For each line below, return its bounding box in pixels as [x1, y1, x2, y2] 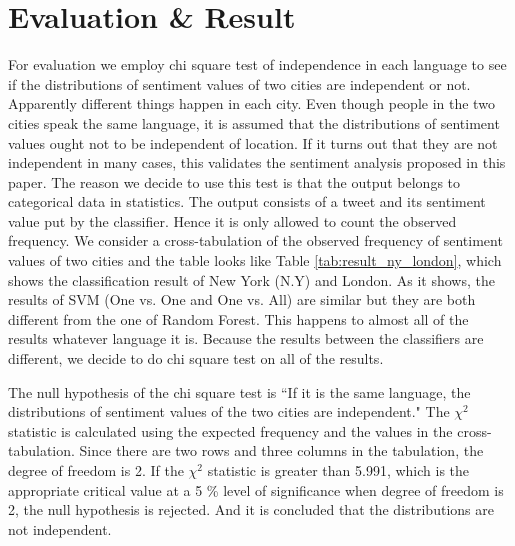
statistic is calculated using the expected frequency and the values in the [8, 420, 453, 441]
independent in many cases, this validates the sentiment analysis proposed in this [8, 152, 506, 173]
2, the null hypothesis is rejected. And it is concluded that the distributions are [8, 499, 494, 520]
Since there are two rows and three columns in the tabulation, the [79, 440, 484, 461]
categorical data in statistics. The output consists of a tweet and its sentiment [8, 191, 486, 212]
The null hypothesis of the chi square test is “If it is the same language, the [8, 381, 471, 402]
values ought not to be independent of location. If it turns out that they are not [8, 132, 498, 153]
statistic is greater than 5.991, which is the [207, 460, 470, 480]
